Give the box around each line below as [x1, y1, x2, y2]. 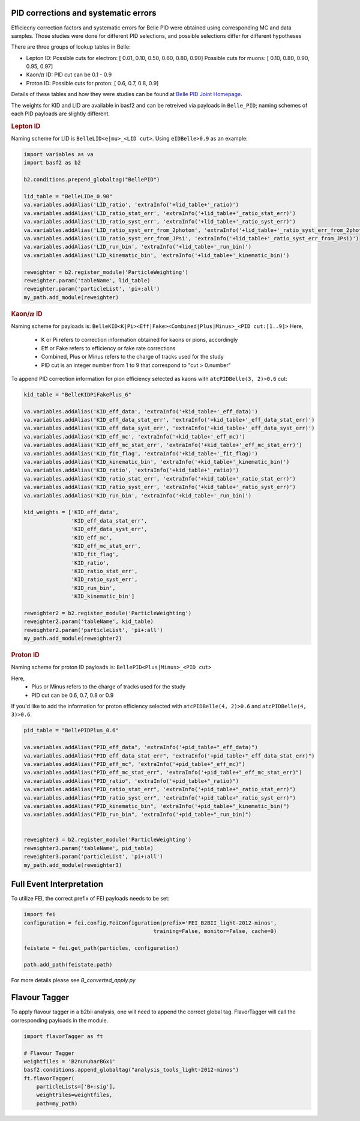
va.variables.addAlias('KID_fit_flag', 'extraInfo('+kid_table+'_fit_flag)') [23, 450, 258, 457]
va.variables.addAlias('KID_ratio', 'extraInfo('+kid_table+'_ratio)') [23, 467, 239, 474]
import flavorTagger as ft [23, 1033, 103, 1039]
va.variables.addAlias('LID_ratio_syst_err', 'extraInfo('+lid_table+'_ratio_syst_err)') [23, 218, 296, 225]
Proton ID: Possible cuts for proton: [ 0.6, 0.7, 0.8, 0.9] [26, 79, 159, 87]
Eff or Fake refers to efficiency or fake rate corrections [41, 344, 176, 351]
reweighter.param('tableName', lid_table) [23, 277, 151, 284]
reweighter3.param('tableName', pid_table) [23, 845, 154, 851]
